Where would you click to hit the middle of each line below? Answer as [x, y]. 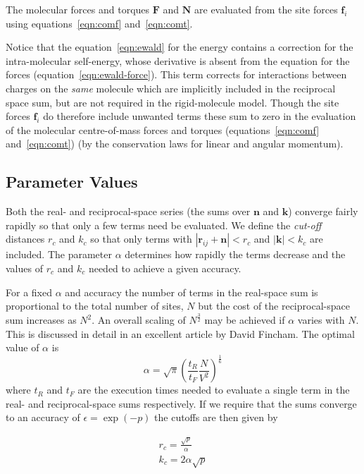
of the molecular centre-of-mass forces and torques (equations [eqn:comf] [163, 129]
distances [25, 239]
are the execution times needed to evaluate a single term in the [214, 390]
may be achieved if [245, 320]
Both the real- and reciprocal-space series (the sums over [128, 211]
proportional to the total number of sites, [95, 306]
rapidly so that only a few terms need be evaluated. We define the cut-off [164, 225]
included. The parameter [59, 254]
